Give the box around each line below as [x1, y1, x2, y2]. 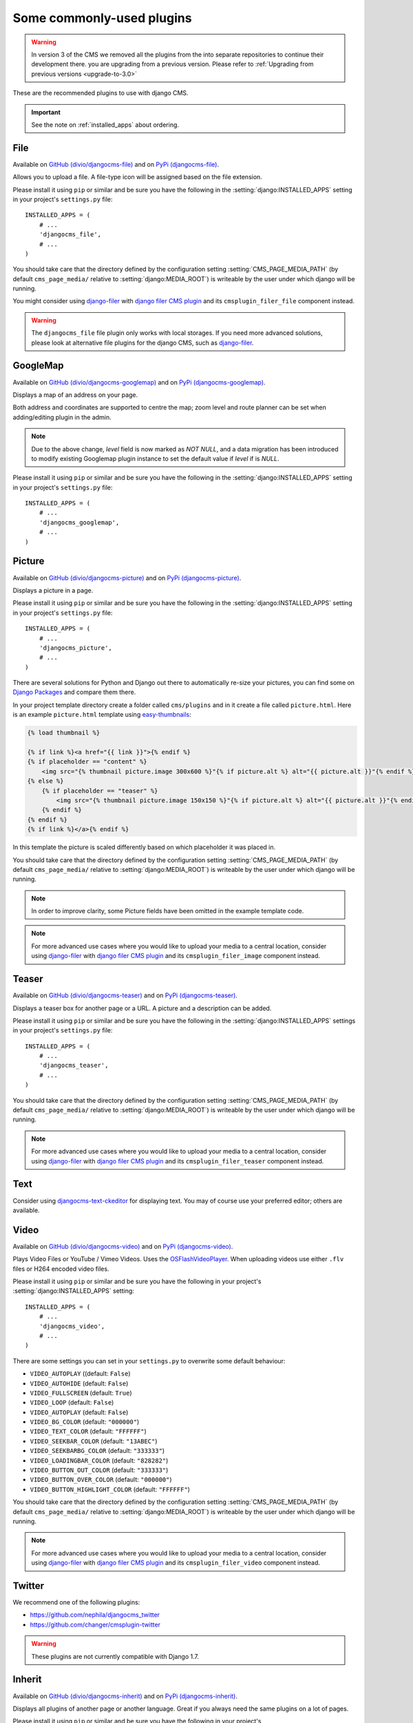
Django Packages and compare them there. [12, 688, 136, 696]
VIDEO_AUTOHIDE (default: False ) [30, 1379, 129, 1387]
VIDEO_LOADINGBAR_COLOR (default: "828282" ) [30, 1456, 169, 1465]
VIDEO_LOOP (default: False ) [30, 1398, 114, 1407]
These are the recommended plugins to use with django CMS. [12, 89, 189, 97]
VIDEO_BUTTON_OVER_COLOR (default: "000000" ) [30, 1476, 172, 1484]
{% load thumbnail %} [27, 729, 100, 737]
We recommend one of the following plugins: [12, 1598, 140, 1607]
